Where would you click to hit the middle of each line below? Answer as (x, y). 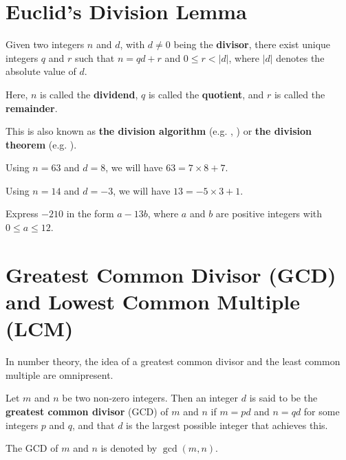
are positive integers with (269, 213)
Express (22, 213)
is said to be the (283, 398)
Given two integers (45, 44)
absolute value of (41, 71)
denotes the (300, 57)
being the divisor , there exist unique (252, 44)
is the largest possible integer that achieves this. (227, 425)
